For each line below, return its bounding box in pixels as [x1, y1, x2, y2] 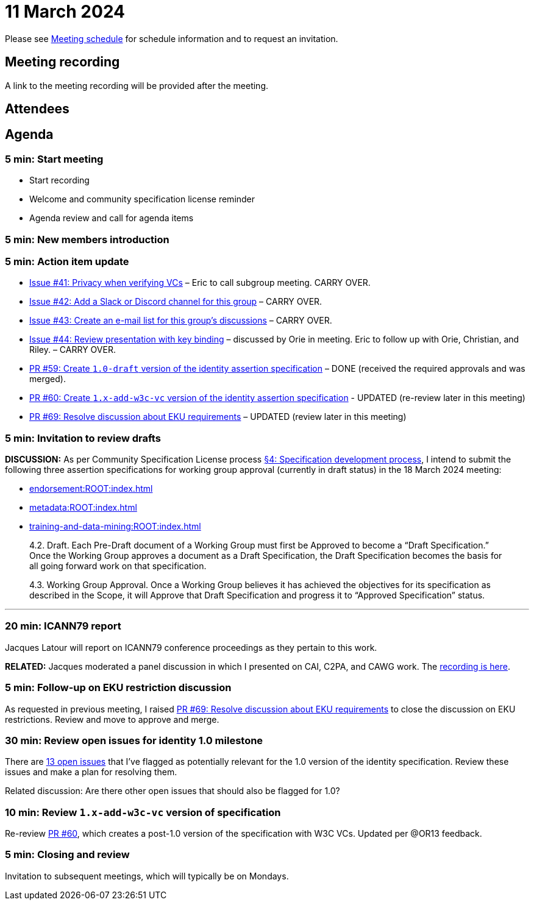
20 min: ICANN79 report [5, 620, 121, 633]
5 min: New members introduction [5, 233, 169, 246]
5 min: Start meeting [5, 152, 104, 165]
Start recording [29, 175, 90, 186]
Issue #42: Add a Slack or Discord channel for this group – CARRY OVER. [29, 296, 322, 307]
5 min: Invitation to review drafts [5, 431, 161, 444]
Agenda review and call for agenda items [29, 213, 194, 224]
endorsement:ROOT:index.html [29, 483, 153, 494]
